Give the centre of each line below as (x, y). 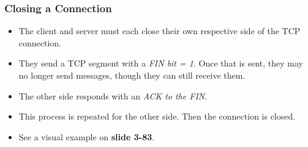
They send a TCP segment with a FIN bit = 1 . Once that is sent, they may (161, 63)
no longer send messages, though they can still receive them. (132, 75)
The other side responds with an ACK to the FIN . (113, 95)
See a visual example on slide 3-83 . (87, 136)
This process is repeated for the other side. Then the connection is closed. (157, 116)
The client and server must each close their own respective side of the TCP (160, 31)
